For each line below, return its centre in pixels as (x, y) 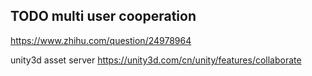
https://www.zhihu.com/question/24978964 (101, 40)
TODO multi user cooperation (103, 16)
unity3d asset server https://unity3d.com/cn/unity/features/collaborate (156, 60)
